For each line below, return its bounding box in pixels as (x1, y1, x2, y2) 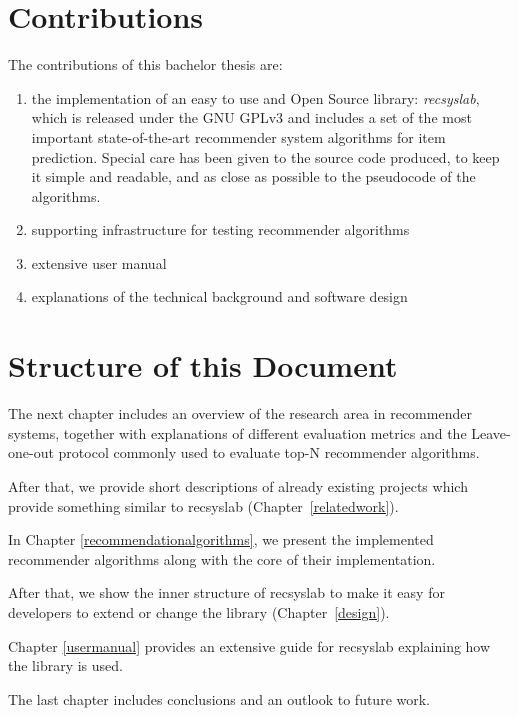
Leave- (471, 422, 511, 443)
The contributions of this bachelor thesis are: (8, 54, 283, 75)
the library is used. (8, 655, 123, 676)
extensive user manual (31, 252, 167, 273)
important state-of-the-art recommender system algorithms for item (31, 126, 446, 147)
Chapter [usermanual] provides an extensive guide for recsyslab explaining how (8, 635, 491, 656)
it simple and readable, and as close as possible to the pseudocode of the (31, 166, 476, 187)
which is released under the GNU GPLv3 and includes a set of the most (31, 107, 472, 128)
